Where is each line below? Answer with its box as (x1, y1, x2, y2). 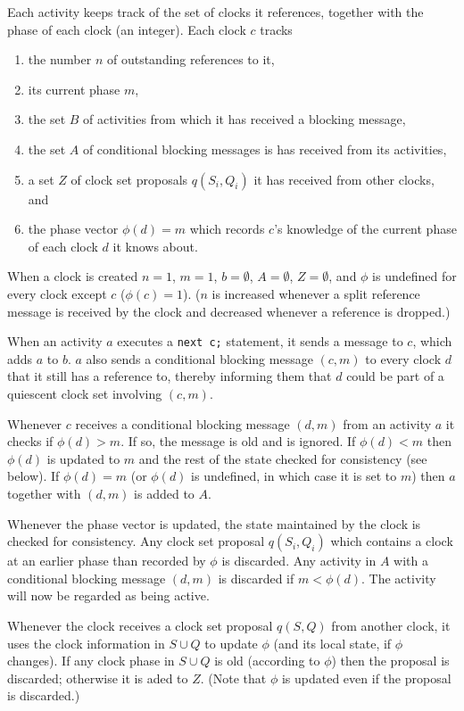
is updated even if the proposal (281, 668, 452, 687)
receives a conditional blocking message (75, 414, 290, 433)
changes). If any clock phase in (7, 651, 175, 670)
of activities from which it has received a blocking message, (83, 110, 406, 128)
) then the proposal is (331, 651, 450, 670)
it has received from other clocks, (253, 169, 435, 188)
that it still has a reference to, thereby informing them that (7, 367, 332, 385)
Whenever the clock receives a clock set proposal (7, 616, 273, 634)
